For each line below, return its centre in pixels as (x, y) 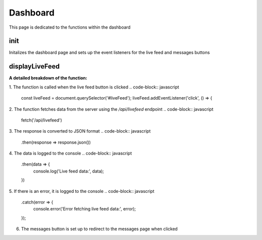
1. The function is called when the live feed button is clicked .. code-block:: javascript (94, 87)
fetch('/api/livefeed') (42, 120)
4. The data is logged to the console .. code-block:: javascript (70, 154)
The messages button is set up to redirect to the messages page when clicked (99, 229)
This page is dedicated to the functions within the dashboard (70, 27)
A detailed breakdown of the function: (48, 78)
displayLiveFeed (34, 66)
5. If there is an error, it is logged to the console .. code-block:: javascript (82, 191)
